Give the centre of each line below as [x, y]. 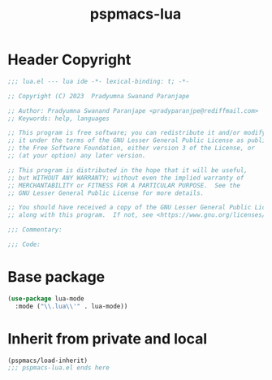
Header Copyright [69, 60]
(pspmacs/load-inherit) [48, 361]
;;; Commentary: [35, 230]
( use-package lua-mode [46, 298]
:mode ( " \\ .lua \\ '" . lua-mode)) [71, 306]
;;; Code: [24, 244]
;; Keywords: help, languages [59, 119]
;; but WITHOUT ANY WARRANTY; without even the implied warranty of [126, 178]
